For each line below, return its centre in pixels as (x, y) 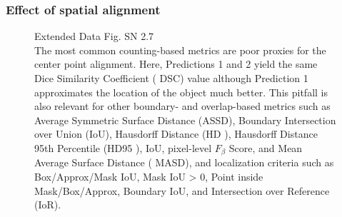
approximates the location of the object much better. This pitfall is (181, 92)
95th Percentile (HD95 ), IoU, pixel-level (123, 147)
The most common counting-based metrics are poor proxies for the (180, 50)
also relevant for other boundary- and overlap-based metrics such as (182, 106)
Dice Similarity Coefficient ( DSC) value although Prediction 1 (171, 78)
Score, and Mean (266, 147)
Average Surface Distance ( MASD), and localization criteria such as (184, 162)
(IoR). (48, 205)
